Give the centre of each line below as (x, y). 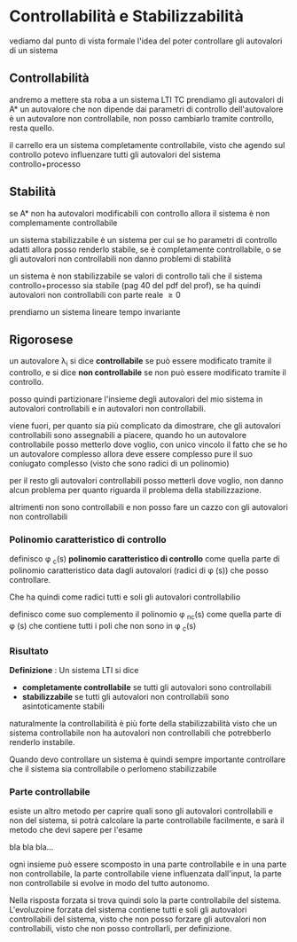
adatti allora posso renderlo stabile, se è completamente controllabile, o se (145, 249)
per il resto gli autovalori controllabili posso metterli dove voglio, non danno (146, 481)
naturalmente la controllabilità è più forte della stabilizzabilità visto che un (143, 724)
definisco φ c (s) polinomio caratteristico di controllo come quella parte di (145, 560)
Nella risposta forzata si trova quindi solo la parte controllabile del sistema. (145, 900)
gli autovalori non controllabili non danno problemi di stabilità (121, 258)
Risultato (29, 651)
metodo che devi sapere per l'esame (76, 830)
